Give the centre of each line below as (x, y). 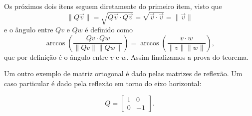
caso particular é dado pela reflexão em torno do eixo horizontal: (103, 83)
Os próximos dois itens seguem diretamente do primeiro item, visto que (113, 6)
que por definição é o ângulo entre (56, 57)
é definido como (109, 30)
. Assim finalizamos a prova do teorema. (188, 57)
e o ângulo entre (29, 30)
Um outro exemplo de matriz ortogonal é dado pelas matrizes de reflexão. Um (123, 73)
